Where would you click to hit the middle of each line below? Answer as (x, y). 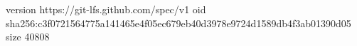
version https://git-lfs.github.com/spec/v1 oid (106, 9)
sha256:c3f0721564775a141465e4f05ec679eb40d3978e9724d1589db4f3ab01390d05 (178, 23)
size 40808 (28, 37)
